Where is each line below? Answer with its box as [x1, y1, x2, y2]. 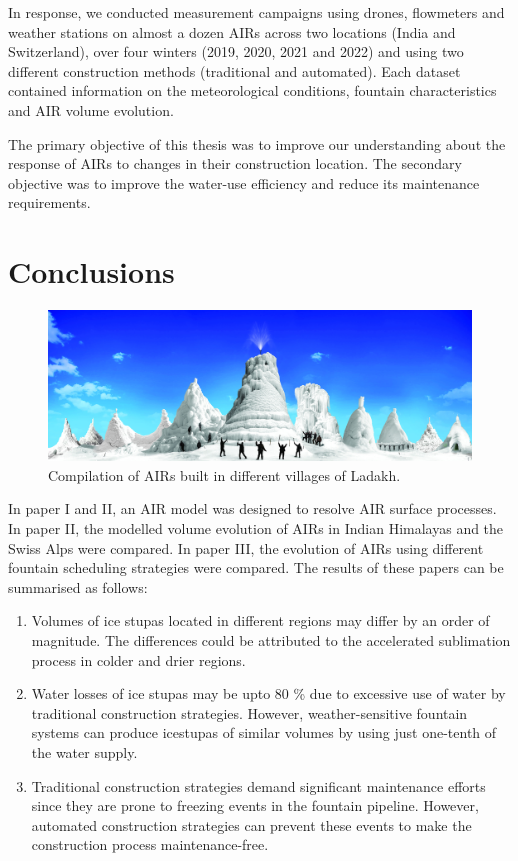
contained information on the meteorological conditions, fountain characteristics [8, 80, 497, 101]
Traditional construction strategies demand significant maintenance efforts [31, 775, 486, 796]
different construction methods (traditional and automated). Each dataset [8, 60, 461, 81]
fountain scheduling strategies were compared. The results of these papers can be [8, 557, 504, 578]
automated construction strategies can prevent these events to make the [31, 814, 472, 835]
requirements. [8, 192, 91, 213]
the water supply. [31, 741, 138, 762]
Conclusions [8, 251, 175, 292]
